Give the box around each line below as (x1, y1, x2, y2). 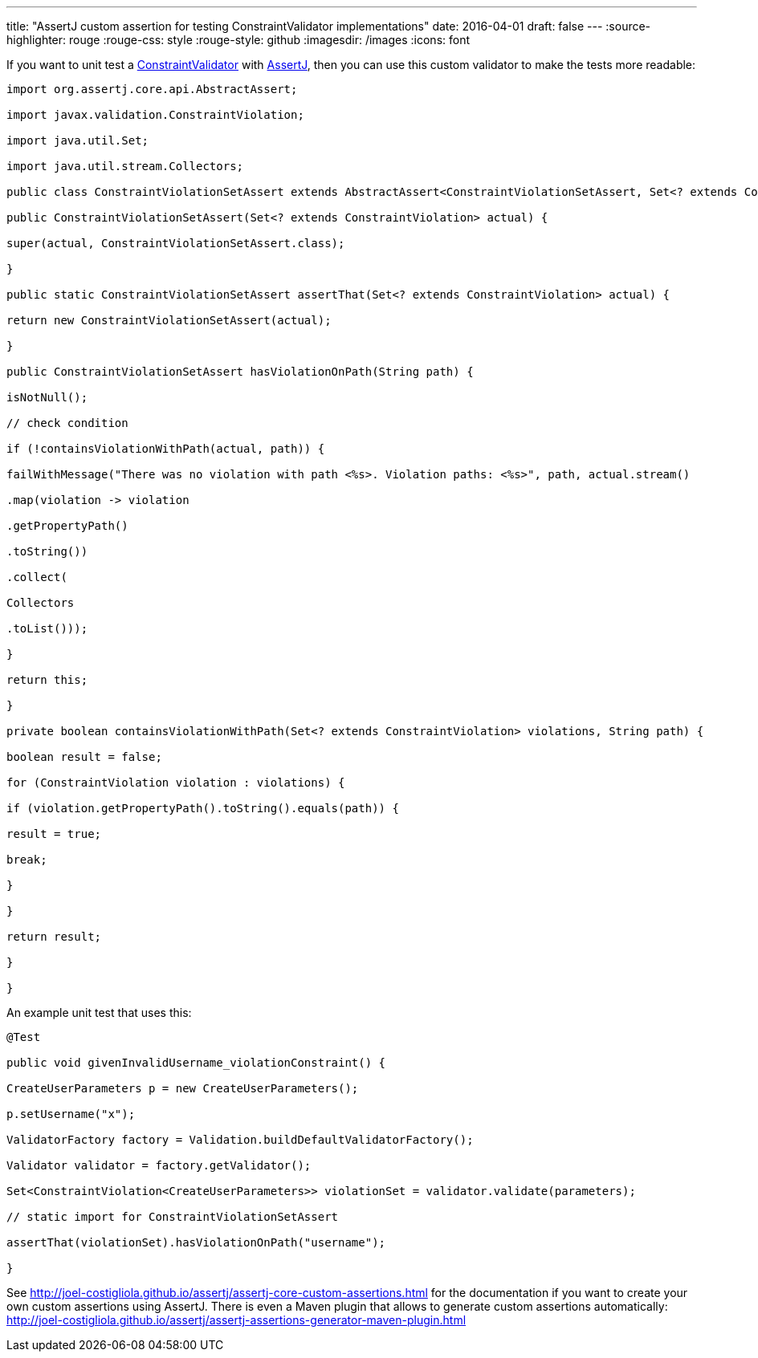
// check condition (6, 417, 128, 429)
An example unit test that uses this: (6, 1006, 192, 1019)
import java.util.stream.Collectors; (6, 160, 244, 173)
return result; (6, 930, 102, 943)
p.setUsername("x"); (6, 1108, 136, 1120)
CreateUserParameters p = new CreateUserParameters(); (6, 1082, 359, 1095)
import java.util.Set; (6, 134, 149, 147)
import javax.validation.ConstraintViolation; (6, 108, 304, 121)
